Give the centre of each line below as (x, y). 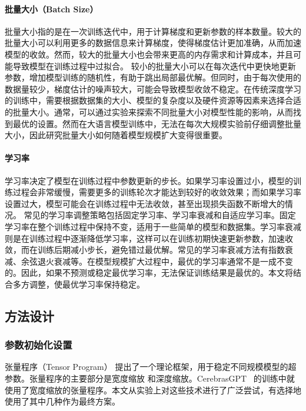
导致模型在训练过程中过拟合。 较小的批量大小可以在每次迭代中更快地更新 (154, 66)
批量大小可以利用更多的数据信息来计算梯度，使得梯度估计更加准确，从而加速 (153, 43)
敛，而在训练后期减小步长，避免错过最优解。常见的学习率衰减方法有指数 (145, 250)
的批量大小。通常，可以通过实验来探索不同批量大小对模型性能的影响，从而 (149, 111)
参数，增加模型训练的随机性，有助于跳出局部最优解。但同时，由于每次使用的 (153, 77)
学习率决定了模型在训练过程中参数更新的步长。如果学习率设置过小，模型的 (149, 180)
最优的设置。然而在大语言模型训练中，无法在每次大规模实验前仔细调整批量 (157, 123)
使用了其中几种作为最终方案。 (62, 401)
